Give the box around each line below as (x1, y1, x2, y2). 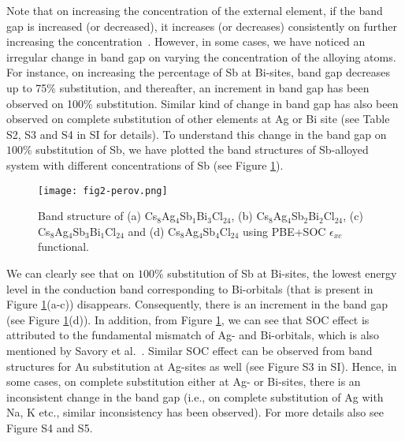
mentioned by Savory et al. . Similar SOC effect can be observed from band (6, 342, 373, 358)
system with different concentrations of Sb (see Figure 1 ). (6, 156, 284, 173)
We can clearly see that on (6, 264, 135, 281)
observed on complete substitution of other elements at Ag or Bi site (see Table (6, 110, 390, 127)
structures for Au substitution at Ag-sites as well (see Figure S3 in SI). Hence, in (6, 357, 397, 374)
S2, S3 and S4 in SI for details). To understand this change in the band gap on (6, 125, 387, 142)
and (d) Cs (128, 222, 180, 239)
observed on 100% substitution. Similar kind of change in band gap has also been (6, 95, 399, 111)
